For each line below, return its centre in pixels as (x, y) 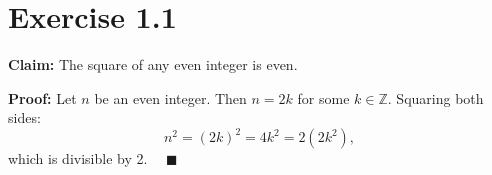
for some (323, 97)
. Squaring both (435, 97)
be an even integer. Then (170, 97)
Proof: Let (42, 97)
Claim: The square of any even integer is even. (153, 64)
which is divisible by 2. (78, 158)
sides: (24, 117)
